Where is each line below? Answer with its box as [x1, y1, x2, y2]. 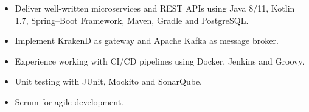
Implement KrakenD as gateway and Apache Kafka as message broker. [15, 34, 279, 47]
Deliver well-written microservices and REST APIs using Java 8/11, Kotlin [15, 2, 295, 14]
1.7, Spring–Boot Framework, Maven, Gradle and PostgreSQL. [15, 13, 249, 26]
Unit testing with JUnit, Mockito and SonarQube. [15, 75, 202, 88]
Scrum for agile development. [15, 95, 123, 108]
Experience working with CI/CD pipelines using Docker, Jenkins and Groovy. [15, 54, 305, 67]
